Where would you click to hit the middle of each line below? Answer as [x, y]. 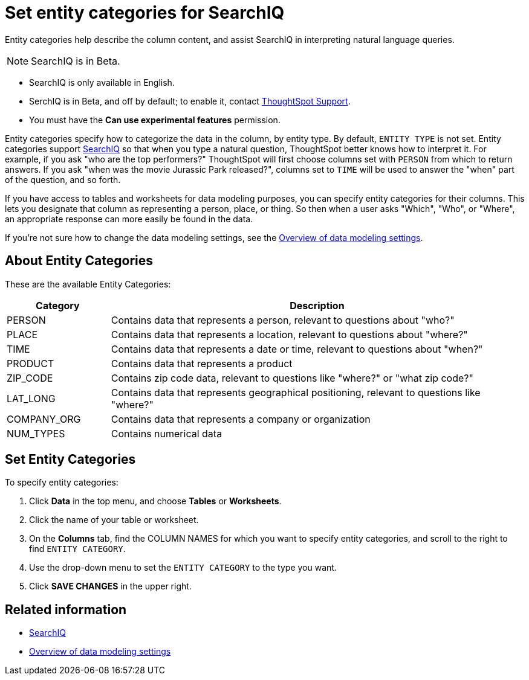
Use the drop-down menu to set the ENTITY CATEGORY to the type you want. [183, 568]
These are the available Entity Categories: [88, 284]
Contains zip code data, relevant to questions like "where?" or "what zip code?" [292, 378]
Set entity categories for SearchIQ [145, 13]
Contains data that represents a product [202, 363]
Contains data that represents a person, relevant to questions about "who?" [283, 320]
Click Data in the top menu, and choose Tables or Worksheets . [155, 501]
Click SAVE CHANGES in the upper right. [110, 586]
